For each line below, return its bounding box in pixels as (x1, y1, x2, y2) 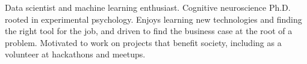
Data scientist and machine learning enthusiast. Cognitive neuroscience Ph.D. (5, 1, 291, 13)
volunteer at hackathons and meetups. (5, 48, 146, 60)
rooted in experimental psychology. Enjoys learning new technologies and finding (5, 13, 302, 25)
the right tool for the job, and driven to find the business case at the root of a (5, 25, 293, 37)
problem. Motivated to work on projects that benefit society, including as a (5, 36, 282, 48)
